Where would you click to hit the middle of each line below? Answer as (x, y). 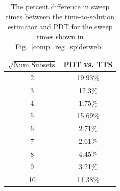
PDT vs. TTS (88, 64)
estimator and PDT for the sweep (60, 26)
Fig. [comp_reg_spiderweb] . (60, 46)
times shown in (60, 36)
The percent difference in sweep (60, 6)
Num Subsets (34, 65)
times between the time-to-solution (60, 16)
